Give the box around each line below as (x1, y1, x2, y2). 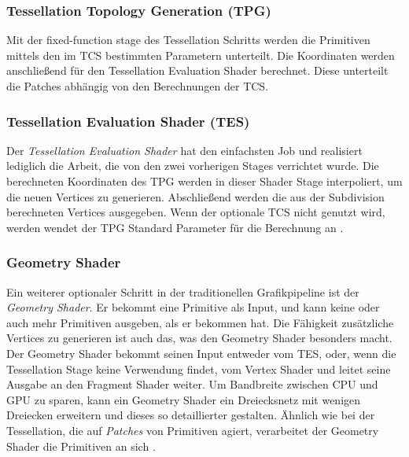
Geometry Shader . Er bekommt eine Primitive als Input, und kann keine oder (6, 299, 380, 315)
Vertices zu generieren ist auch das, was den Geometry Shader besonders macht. (6, 330, 392, 346)
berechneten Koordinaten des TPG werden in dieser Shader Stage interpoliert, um (6, 173, 403, 189)
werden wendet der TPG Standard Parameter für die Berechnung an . (6, 219, 344, 235)
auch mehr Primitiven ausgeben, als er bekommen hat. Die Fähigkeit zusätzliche (6, 314, 394, 330)
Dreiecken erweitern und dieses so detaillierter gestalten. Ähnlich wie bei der (6, 407, 375, 423)
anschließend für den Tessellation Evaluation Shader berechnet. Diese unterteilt (6, 62, 389, 79)
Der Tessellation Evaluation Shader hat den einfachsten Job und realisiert (6, 142, 363, 158)
